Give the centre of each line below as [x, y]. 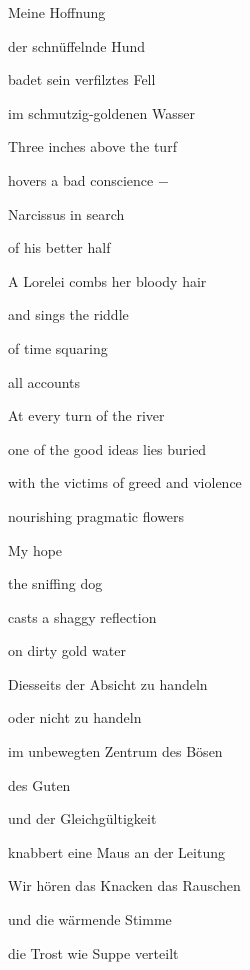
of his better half [59, 247]
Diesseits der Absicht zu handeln [108, 683]
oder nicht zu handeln [75, 717]
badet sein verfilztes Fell [82, 79]
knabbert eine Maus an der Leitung [116, 851]
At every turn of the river [86, 415]
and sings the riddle [68, 314]
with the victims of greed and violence [125, 482]
